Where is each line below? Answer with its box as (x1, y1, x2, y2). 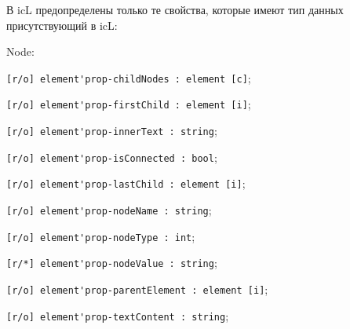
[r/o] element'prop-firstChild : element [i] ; (6, 96, 251, 112)
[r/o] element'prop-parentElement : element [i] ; (6, 281, 268, 298)
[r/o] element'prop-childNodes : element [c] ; (6, 69, 251, 86)
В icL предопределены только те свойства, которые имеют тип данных (6, 2, 344, 17)
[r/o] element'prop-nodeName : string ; (6, 202, 212, 218)
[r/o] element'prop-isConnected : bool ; (6, 148, 217, 165)
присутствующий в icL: (6, 16, 118, 33)
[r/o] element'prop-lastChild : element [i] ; (6, 175, 246, 192)
